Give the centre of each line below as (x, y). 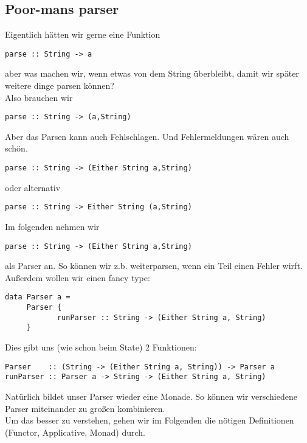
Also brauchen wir (39, 97)
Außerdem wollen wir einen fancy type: (78, 277)
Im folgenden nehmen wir (52, 226)
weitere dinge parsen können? (60, 85)
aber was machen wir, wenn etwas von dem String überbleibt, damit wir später (152, 73)
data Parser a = (38, 297)
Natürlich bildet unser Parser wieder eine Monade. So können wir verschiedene (151, 396)
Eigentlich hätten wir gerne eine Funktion (83, 34)
